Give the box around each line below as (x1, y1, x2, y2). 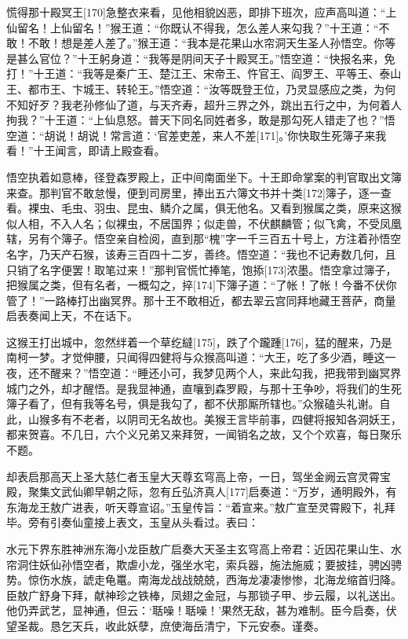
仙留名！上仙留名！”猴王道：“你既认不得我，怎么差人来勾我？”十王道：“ (6, 19, 379, 35)
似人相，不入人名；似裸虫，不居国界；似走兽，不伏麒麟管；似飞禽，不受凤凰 (6, 215, 402, 231)
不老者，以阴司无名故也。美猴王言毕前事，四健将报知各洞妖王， (71, 410, 402, 427)
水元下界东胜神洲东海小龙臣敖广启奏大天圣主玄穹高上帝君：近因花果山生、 (6, 541, 391, 556)
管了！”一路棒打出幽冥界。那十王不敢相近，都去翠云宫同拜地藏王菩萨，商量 (6, 292, 396, 308)
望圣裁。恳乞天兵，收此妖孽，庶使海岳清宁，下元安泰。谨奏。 (6, 617, 325, 633)
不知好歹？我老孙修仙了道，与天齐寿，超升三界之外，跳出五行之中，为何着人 (6, 96, 402, 112)
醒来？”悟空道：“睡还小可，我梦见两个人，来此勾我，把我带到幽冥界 (49, 365, 402, 381)
